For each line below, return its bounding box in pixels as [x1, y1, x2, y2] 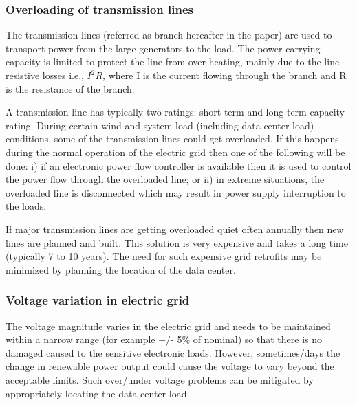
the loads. [6, 199, 47, 213]
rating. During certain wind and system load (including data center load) [6, 118, 314, 132]
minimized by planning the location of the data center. [6, 262, 236, 276]
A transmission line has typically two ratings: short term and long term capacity [6, 105, 345, 119]
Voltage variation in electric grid [6, 292, 190, 309]
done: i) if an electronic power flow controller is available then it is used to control [6, 158, 351, 173]
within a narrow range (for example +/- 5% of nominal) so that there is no [6, 332, 323, 347]
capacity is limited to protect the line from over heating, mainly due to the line [6, 54, 340, 69]
